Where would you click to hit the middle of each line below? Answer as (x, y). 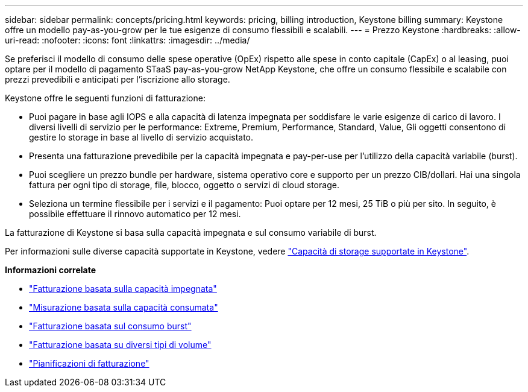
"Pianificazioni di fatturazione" (89, 363)
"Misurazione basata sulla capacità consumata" (124, 307)
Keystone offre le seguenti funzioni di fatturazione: (105, 98)
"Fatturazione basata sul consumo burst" (110, 326)
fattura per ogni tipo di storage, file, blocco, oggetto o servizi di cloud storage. (184, 185)
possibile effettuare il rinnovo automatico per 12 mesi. (135, 214)
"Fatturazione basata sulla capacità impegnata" (123, 289)
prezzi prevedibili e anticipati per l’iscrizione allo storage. (118, 79)
